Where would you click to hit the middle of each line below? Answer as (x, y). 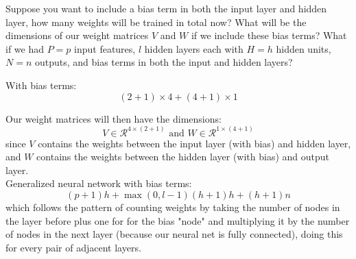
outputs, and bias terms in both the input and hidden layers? (164, 62)
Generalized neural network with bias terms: (99, 183)
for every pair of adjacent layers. (73, 247)
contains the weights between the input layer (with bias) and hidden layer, (194, 143)
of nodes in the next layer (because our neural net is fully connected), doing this (174, 234)
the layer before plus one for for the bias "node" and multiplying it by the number (178, 220)
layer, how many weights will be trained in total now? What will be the (156, 22)
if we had (25, 48)
